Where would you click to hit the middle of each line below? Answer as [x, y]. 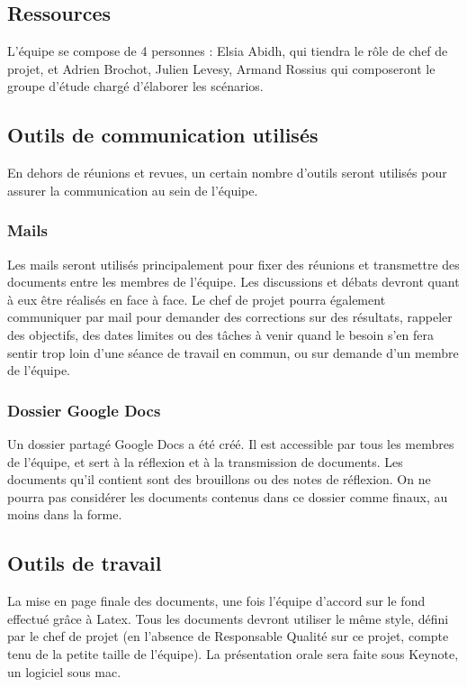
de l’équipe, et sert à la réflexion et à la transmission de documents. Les [205, 461]
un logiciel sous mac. [64, 671]
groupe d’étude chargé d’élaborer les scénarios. [135, 86]
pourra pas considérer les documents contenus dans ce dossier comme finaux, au [228, 496]
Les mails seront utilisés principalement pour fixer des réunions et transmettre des [233, 264]
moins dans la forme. [65, 514]
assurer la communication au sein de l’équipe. [133, 190]
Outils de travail [85, 563]
